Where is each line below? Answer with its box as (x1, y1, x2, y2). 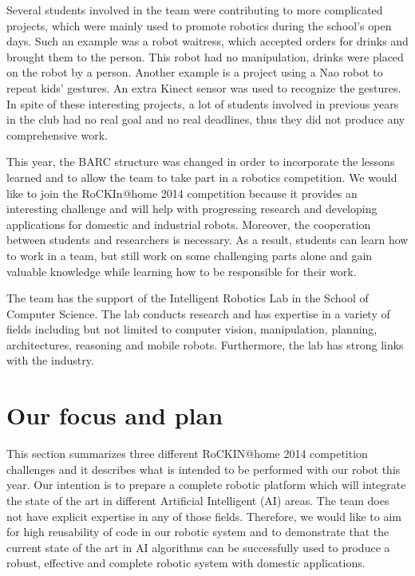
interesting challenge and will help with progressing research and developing (6, 200, 377, 217)
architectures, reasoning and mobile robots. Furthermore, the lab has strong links (6, 336, 404, 353)
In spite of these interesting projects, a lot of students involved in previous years (6, 95, 399, 112)
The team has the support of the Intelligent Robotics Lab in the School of (6, 290, 369, 306)
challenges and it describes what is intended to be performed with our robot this (6, 460, 401, 477)
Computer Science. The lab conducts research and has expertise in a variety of (6, 305, 390, 322)
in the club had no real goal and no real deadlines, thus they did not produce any (6, 111, 405, 128)
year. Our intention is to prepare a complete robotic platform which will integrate (6, 476, 406, 493)
